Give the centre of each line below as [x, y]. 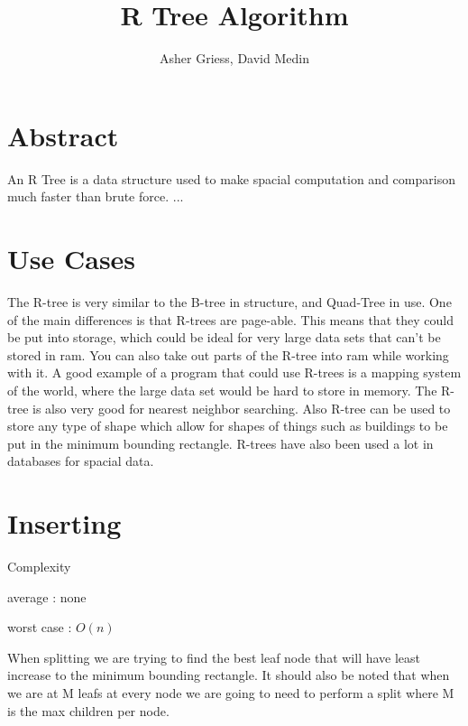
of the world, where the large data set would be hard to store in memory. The [222, 390]
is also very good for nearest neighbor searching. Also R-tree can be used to [242, 408]
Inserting [64, 523]
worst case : [40, 627]
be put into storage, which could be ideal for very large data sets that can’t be [224, 337]
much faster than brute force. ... [96, 196]
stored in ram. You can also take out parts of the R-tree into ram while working [228, 354]
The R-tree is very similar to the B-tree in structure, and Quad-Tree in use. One [229, 301]
